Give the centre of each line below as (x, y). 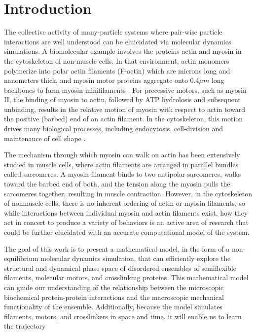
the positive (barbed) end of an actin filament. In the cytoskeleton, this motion (124, 119)
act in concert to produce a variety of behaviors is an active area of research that (126, 222)
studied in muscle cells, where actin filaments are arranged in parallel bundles (121, 164)
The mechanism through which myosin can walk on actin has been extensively (122, 155)
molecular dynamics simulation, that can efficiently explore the (136, 258)
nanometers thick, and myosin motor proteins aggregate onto (96, 80)
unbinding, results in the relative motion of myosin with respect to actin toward (125, 109)
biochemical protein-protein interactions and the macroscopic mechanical (114, 297)
